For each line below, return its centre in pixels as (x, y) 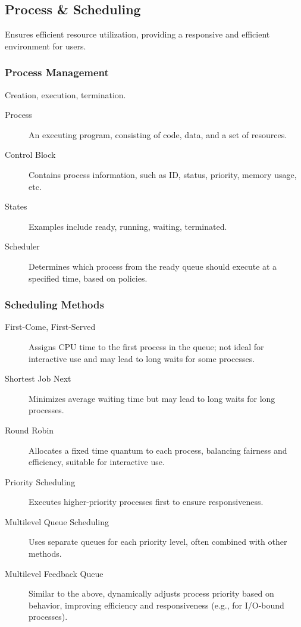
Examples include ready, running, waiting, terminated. (128, 226)
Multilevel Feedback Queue (54, 573)
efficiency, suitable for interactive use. (97, 462)
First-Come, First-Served (50, 327)
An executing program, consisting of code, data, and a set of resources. (158, 134)
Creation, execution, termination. (65, 94)
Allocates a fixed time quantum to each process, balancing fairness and (158, 450)
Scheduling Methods (54, 305)
